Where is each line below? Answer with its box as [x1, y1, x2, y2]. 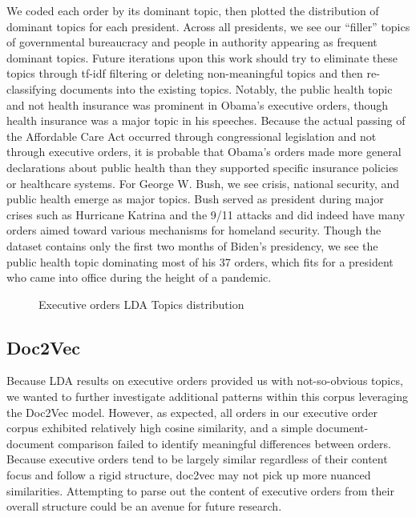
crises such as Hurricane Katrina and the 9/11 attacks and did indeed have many [6, 206, 406, 222]
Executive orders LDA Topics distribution [38, 295, 244, 312]
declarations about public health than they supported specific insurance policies [6, 158, 398, 175]
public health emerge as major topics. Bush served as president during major [6, 190, 384, 207]
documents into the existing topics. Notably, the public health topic [60, 80, 393, 97]
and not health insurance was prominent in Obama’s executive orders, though [6, 96, 389, 113]
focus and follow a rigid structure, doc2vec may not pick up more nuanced [6, 467, 371, 483]
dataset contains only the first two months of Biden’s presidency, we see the [6, 237, 378, 254]
